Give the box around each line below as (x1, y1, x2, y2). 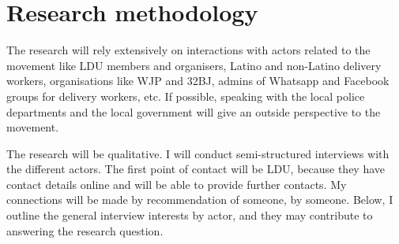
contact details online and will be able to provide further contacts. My (6, 176, 347, 192)
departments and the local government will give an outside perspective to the (6, 103, 381, 120)
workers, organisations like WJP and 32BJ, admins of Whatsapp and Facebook (6, 72, 390, 89)
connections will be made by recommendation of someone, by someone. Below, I (6, 191, 393, 208)
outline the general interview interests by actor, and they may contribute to (6, 207, 373, 224)
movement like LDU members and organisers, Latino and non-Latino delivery (6, 57, 382, 73)
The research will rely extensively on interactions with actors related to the (6, 42, 371, 58)
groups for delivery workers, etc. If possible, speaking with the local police (6, 87, 365, 104)
